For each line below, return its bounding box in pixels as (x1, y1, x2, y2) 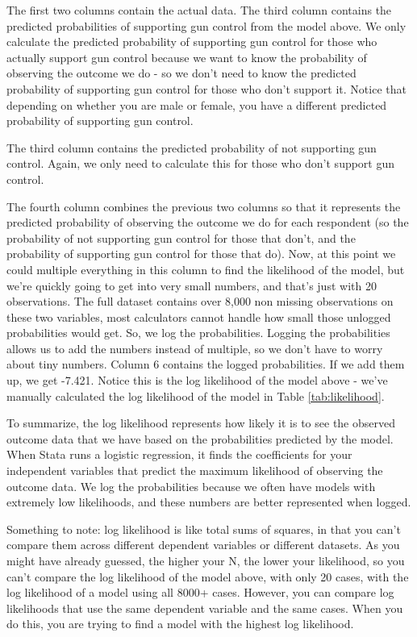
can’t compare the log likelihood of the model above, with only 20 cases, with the (6, 568, 409, 585)
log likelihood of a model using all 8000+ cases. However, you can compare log (6, 584, 394, 601)
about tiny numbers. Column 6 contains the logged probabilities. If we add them (6, 356, 405, 373)
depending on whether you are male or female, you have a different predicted (6, 96, 387, 113)
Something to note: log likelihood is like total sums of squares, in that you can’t (6, 520, 401, 537)
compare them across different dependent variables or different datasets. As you (6, 536, 400, 553)
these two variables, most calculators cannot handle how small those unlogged (6, 308, 391, 325)
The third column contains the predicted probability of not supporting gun (6, 139, 377, 156)
